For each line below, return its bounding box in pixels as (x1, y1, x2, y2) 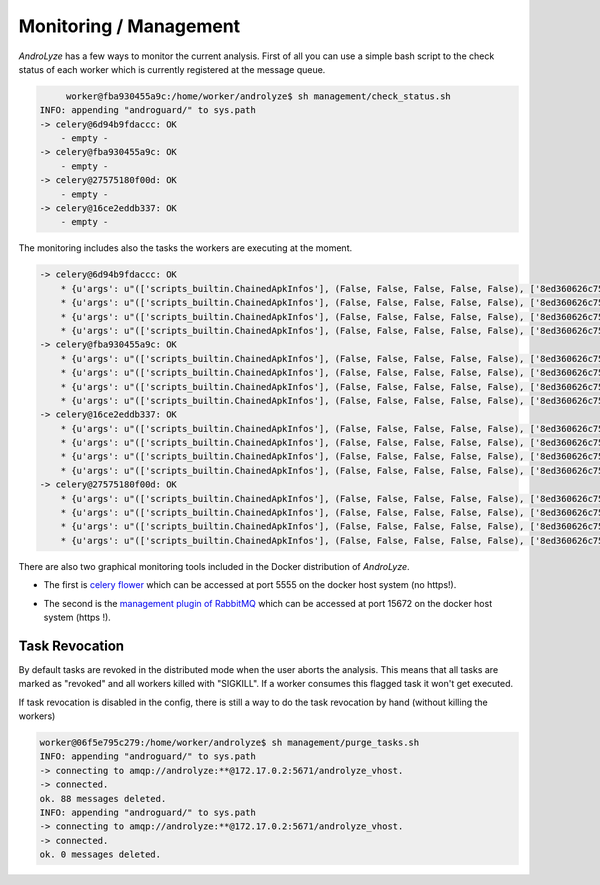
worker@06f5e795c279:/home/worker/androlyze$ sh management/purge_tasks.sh (39, 737, 420, 749)
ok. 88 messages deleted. (39, 793, 167, 804)
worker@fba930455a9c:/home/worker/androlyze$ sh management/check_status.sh (65, 90, 452, 102)
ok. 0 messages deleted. (39, 849, 162, 860)
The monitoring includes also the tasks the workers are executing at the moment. (18, 242, 353, 254)
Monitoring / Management (18, 15, 241, 37)
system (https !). (43, 611, 112, 623)
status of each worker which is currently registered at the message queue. (18, 63, 326, 75)
